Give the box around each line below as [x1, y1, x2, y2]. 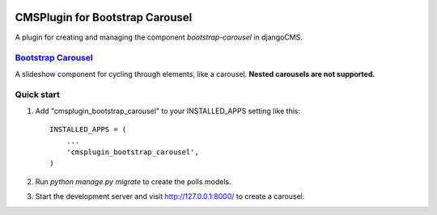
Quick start [15, 89, 61, 100]
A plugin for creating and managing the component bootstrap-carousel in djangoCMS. [15, 32, 303, 42]
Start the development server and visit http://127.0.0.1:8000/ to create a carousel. [35, 192, 305, 201]
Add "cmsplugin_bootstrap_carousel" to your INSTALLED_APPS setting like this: [35, 106, 301, 116]
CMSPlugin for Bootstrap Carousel [15, 11, 193, 24]
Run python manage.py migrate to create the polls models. [35, 176, 231, 186]
